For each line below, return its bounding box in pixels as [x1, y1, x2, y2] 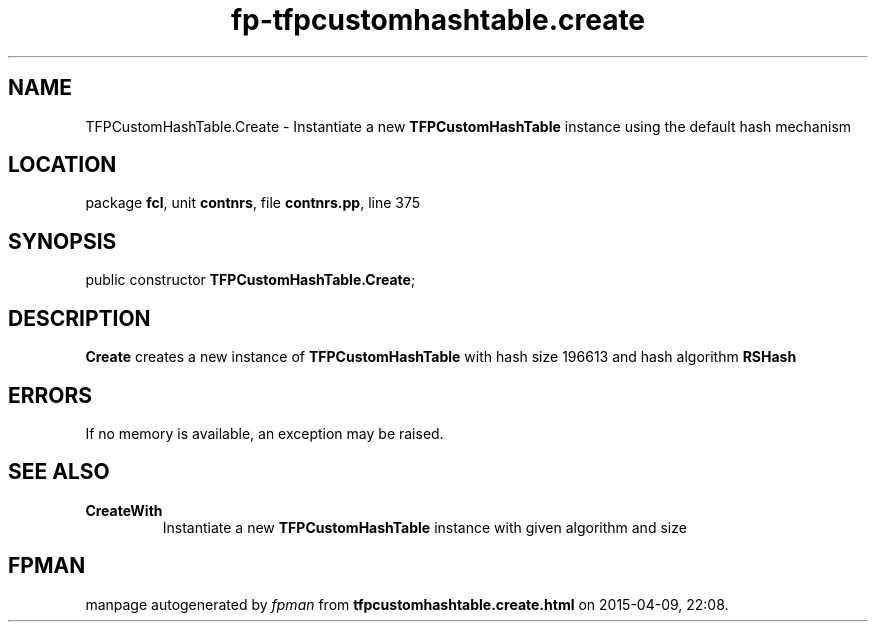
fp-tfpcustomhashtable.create [230, 3, 646, 37]
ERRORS [8, 382, 93, 408]
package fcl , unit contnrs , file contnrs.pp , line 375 [85, 194, 421, 212]
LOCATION [8, 152, 117, 178]
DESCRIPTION [8, 305, 151, 331]
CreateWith [85, 501, 163, 519]
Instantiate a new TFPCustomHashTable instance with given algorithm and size [162, 518, 687, 536]
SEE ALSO [8, 459, 110, 485]
